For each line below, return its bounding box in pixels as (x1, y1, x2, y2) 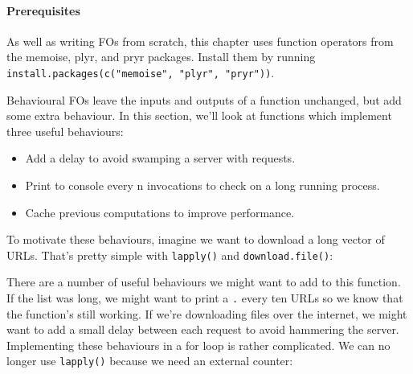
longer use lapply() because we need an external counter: (6, 352, 293, 369)
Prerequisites (6, 2, 80, 18)
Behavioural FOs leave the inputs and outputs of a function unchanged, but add (6, 91, 402, 108)
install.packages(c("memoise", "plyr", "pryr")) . (6, 64, 275, 80)
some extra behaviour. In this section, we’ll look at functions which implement (6, 107, 392, 124)
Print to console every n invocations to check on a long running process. (25, 177, 380, 194)
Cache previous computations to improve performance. (25, 203, 295, 220)
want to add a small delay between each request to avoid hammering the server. (6, 321, 399, 338)
